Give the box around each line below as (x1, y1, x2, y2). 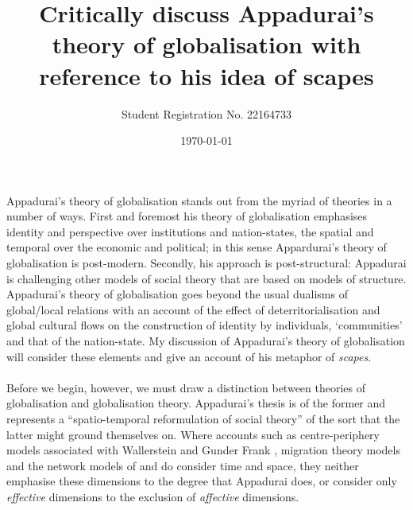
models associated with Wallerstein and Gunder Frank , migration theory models (6, 442, 400, 458)
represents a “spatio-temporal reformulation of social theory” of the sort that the (6, 411, 400, 426)
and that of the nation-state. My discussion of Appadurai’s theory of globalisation (6, 333, 405, 349)
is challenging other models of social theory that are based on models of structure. (6, 270, 407, 286)
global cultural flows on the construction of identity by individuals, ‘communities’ (6, 317, 403, 333)
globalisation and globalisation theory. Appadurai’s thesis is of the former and (6, 395, 386, 411)
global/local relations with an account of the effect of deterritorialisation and (6, 301, 380, 317)
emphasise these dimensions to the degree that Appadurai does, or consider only (6, 473, 397, 489)
